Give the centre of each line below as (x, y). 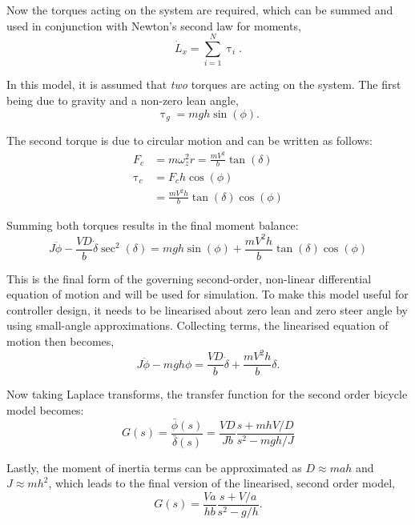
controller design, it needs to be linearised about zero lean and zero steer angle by (207, 309)
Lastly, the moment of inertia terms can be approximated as (154, 467)
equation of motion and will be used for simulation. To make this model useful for (207, 294)
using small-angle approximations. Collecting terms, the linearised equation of (197, 325)
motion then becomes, (60, 341)
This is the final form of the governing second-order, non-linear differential (189, 278)
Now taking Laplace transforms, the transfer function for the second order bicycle (207, 394)
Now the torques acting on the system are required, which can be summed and (200, 10)
